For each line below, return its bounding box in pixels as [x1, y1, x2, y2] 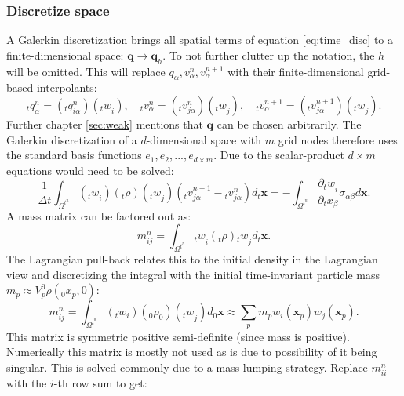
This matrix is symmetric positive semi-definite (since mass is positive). [6, 328, 350, 344]
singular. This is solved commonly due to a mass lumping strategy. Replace [6, 359, 368, 376]
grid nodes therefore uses [278, 131, 398, 147]
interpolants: [36, 79, 97, 96]
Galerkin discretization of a [6, 131, 137, 147]
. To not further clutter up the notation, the [162, 46, 375, 63]
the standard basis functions [6, 147, 142, 163]
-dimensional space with [146, 131, 262, 147]
